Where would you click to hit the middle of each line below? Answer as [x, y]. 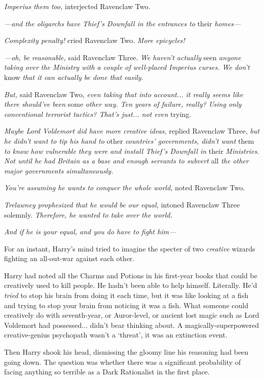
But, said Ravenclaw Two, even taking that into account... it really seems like [124, 94]
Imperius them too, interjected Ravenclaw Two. [77, 6]
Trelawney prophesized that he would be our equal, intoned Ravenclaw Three [122, 204]
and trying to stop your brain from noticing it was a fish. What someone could [126, 305]
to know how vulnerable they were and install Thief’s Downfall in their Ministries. [132, 151]
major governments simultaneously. [59, 170]
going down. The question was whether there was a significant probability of [123, 362]
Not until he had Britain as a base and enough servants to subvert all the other [126, 161]
